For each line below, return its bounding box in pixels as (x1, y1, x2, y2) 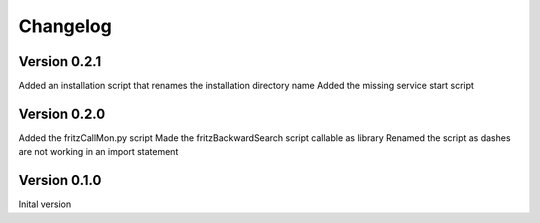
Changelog (18, 15, 112, 37)
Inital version (18, 198, 72, 210)
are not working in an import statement (18, 146, 179, 158)
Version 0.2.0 (18, 105, 106, 122)
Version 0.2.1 (18, 53, 102, 70)
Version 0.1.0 (18, 172, 102, 189)
